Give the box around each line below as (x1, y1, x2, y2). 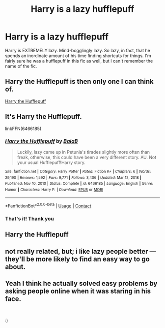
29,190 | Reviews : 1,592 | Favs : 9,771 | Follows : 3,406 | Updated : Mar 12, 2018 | (5, 175, 141, 180)
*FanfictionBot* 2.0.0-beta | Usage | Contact (5, 202, 92, 209)
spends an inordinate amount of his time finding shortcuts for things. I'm (5, 53, 151, 59)
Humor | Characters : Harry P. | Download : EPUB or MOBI (5, 187, 103, 192)
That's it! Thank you (5, 215, 54, 222)
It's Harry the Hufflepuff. (5, 112, 82, 121)
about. (5, 262, 26, 271)
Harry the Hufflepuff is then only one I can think (5, 77, 154, 86)
